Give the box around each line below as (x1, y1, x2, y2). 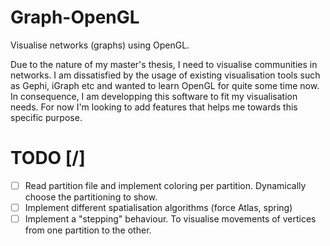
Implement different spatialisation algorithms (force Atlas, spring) (24, 201, 293, 213)
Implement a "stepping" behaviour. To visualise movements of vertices (24, 213, 317, 225)
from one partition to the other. (24, 224, 152, 236)
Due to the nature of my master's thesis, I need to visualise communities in (10, 58, 318, 70)
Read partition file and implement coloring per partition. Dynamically (24, 179, 307, 191)
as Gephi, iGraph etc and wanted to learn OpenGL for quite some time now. (10, 79, 320, 91)
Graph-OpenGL (10, 6, 140, 29)
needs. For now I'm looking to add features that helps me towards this (10, 101, 298, 113)
